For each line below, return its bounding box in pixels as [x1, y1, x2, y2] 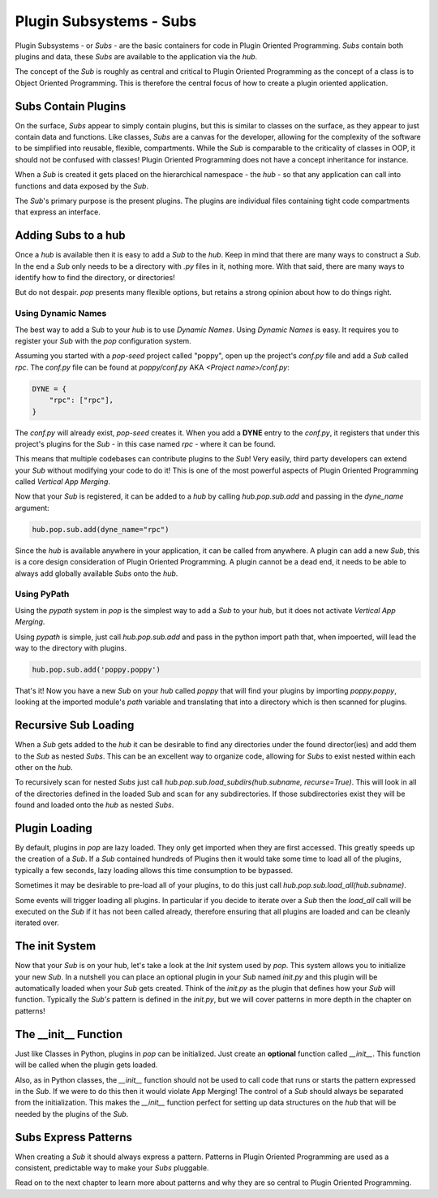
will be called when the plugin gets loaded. [15, 1060, 158, 1070]
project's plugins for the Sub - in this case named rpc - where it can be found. [15, 439, 276, 448]
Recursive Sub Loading [15, 719, 135, 733]
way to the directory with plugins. [15, 642, 127, 653]
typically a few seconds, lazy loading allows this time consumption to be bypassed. [15, 865, 294, 875]
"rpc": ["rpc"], [49, 396, 114, 405]
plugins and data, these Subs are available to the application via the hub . [15, 51, 258, 61]
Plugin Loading [15, 821, 92, 835]
